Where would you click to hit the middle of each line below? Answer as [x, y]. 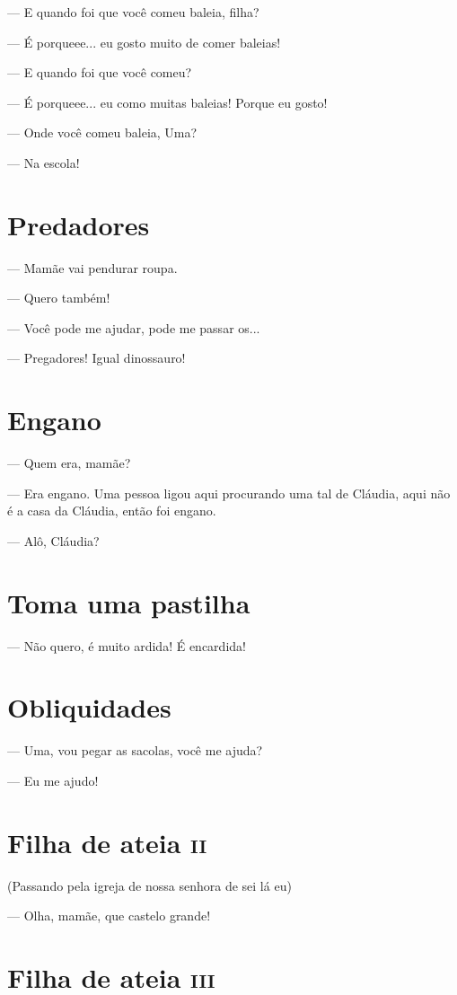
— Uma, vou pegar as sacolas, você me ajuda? [135, 750]
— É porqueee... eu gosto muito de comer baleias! [144, 42]
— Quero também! [59, 298]
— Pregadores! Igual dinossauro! [97, 358]
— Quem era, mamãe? [69, 463]
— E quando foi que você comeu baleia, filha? [133, 12]
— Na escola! [44, 162]
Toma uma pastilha [129, 602]
